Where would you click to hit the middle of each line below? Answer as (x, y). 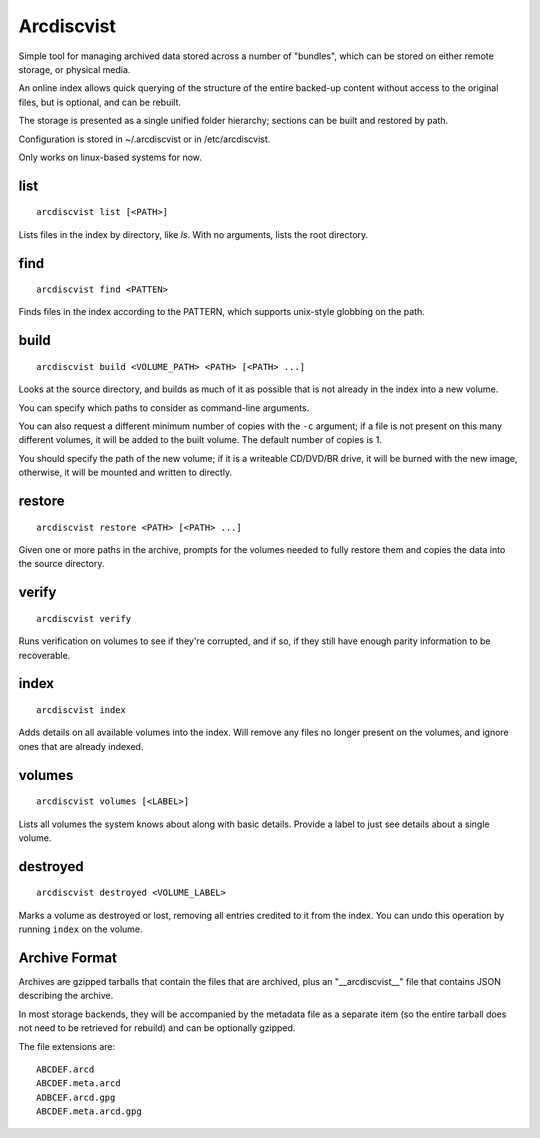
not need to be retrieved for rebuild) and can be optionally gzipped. (157, 1028)
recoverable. (44, 655)
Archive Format (67, 957)
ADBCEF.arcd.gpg (76, 1097)
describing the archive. (66, 996)
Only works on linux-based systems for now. (110, 157)
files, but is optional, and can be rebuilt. (100, 102)
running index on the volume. (81, 929)
